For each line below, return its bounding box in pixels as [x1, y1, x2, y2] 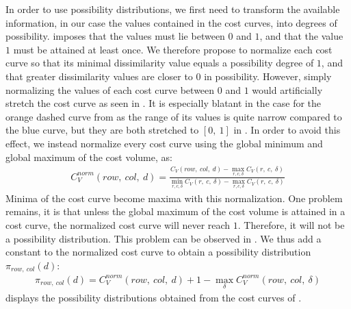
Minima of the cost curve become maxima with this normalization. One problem [5, 190, 343, 205]
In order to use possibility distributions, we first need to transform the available [5, 2, 340, 16]
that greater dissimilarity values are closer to [5, 69, 193, 83]
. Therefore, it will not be [237, 218, 345, 232]
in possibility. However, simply [204, 69, 332, 83]
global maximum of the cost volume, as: [5, 149, 172, 164]
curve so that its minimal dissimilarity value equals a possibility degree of [5, 55, 314, 70]
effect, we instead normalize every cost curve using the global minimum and [5, 136, 323, 150]
